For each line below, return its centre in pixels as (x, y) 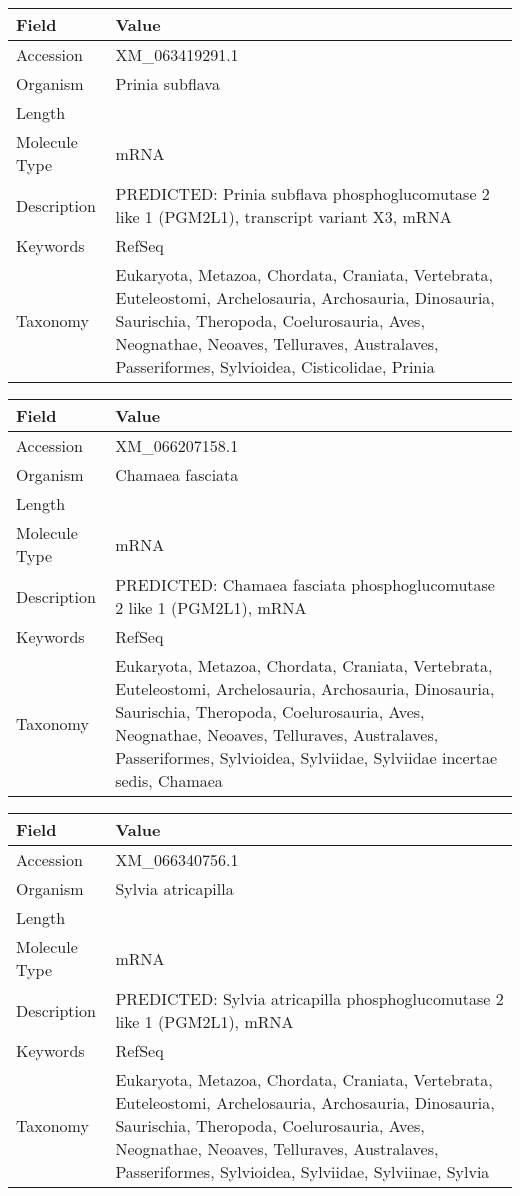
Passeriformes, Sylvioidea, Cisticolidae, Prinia (275, 366)
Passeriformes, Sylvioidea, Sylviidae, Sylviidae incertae (306, 757)
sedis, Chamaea (169, 780)
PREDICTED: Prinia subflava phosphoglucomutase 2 (302, 193)
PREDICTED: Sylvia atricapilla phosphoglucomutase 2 (309, 998)
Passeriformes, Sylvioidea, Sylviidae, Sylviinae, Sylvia (302, 1171)
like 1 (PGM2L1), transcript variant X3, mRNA (283, 216)
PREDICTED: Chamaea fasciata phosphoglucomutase (305, 584)
